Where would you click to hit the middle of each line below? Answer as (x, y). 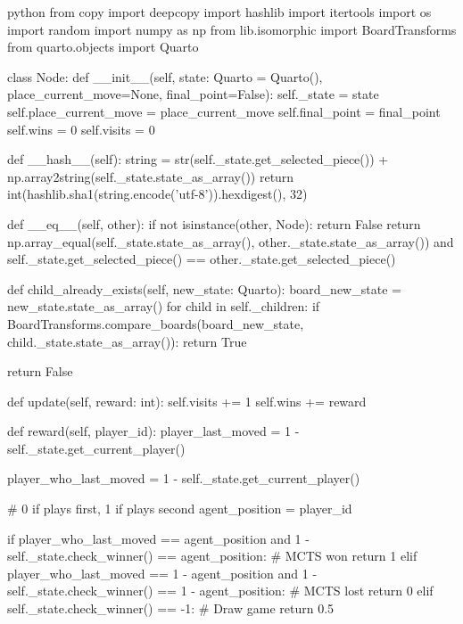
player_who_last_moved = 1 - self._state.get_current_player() (184, 478)
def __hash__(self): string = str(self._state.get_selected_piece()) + (198, 159)
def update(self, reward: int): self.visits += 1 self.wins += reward (187, 401)
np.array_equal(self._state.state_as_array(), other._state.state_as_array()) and (231, 241)
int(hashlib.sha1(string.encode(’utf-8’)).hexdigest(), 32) (157, 194)
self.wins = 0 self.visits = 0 (81, 129)
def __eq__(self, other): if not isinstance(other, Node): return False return (214, 223)
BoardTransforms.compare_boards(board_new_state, (156, 323)
